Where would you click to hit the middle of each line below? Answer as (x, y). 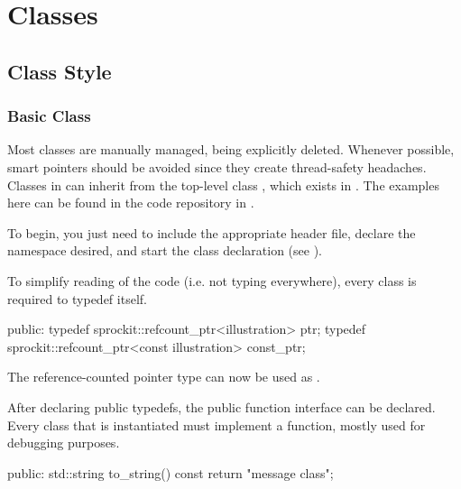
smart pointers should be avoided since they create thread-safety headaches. (217, 166)
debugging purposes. (64, 443)
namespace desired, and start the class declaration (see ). (165, 250)
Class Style (60, 71)
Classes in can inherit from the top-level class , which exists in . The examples (223, 185)
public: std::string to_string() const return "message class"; (171, 472)
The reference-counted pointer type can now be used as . (164, 377)
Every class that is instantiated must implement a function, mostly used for (217, 424)
